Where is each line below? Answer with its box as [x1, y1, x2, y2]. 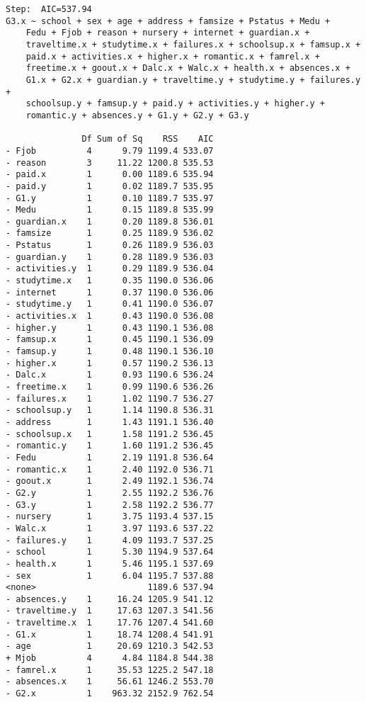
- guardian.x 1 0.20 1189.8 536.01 [6, 216, 214, 227]
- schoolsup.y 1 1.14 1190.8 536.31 [6, 405, 214, 416]
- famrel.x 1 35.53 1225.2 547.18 [6, 664, 214, 675]
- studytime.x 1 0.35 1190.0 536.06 [6, 276, 214, 286]
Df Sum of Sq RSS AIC [81, 134, 214, 145]
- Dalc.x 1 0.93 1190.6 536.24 [6, 370, 214, 380]
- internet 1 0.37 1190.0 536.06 [6, 287, 214, 298]
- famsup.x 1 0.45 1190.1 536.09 [6, 334, 214, 345]
